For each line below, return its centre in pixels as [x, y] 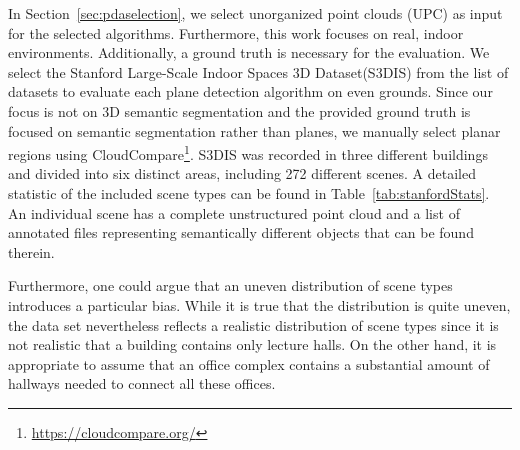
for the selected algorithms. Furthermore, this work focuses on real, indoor [236, 32]
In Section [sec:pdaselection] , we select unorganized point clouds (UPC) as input [255, 13]
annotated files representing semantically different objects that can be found [241, 232]
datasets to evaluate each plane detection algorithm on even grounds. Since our [250, 91]
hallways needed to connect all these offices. [142, 383]
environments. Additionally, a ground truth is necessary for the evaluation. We [249, 52]
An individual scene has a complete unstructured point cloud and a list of [234, 212]
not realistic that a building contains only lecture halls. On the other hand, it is [252, 344]
